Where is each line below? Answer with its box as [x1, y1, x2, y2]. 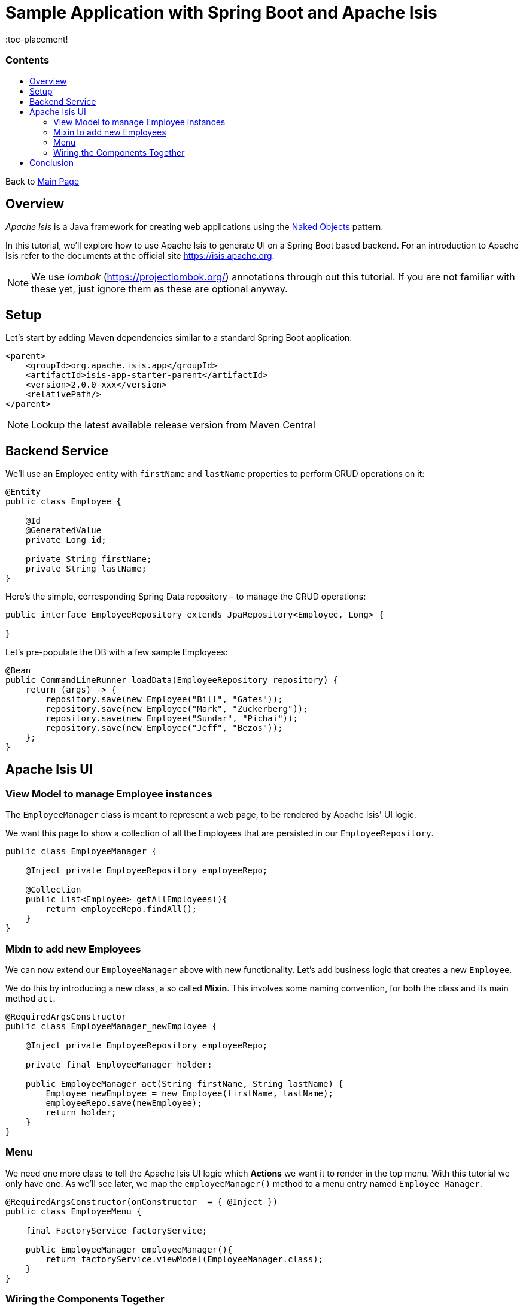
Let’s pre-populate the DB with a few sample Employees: [5, 647, 228, 658]
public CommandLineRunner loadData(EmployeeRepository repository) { [5, 675, 339, 685]
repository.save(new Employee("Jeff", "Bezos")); [45, 723, 283, 733]
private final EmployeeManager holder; [25, 1060, 212, 1069]
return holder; [45, 1108, 117, 1117]
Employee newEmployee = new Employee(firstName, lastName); [45, 1089, 333, 1098]
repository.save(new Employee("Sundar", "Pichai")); [45, 714, 298, 724]
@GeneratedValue [25, 525, 102, 536]
